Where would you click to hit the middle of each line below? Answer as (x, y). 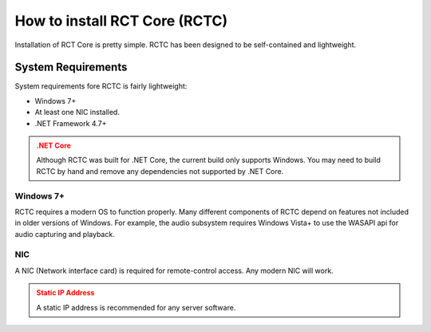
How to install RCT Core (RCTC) (121, 21)
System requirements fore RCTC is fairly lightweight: (101, 86)
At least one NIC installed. (77, 113)
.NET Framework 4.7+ (71, 123)
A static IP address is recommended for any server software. (136, 307)
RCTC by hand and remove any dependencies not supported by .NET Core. (160, 171)
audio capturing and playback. (65, 234)
